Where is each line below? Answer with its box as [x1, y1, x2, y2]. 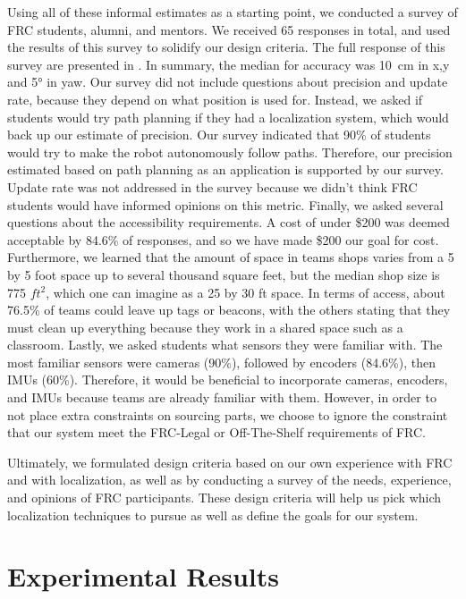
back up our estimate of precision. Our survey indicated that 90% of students [7, 125, 431, 144]
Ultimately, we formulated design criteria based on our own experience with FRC [7, 452, 453, 471]
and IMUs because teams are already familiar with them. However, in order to [7, 388, 436, 407]
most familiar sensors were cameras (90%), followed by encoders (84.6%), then [7, 352, 436, 371]
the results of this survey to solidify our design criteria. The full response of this [7, 38, 445, 56]
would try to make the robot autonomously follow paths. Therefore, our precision [7, 142, 453, 161]
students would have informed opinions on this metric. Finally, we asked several [7, 195, 444, 214]
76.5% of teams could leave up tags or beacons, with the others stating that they [7, 300, 451, 319]
